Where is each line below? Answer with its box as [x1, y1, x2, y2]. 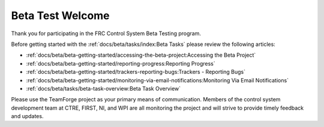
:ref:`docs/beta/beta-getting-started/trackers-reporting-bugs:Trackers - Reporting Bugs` [26, 69, 246, 76]
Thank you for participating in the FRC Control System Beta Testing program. [11, 30, 201, 37]
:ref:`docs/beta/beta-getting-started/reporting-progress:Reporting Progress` [26, 60, 215, 67]
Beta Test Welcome [11, 9, 110, 22]
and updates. [11, 113, 44, 120]
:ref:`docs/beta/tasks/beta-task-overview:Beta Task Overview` [26, 85, 181, 92]
